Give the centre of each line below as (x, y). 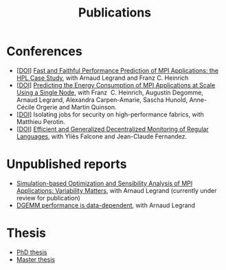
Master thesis (36, 259)
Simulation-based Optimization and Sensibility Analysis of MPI (104, 183)
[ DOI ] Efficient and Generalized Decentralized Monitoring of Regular (112, 129)
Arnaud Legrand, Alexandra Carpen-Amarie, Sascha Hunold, (102, 100)
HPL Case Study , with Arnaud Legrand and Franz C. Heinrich (102, 78)
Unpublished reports (67, 164)
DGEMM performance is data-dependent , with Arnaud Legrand (106, 205)
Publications (115, 13)
